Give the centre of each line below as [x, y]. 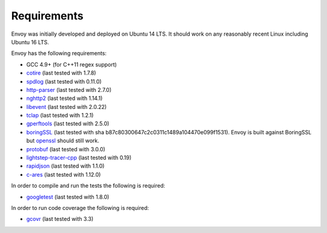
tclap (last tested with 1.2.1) [60, 116]
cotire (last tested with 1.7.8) [61, 73]
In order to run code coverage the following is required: [80, 208]
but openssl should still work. [63, 141]
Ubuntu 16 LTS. [30, 42]
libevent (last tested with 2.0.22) [67, 107]
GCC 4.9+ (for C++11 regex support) [72, 64]
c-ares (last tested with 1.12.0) [64, 174]
